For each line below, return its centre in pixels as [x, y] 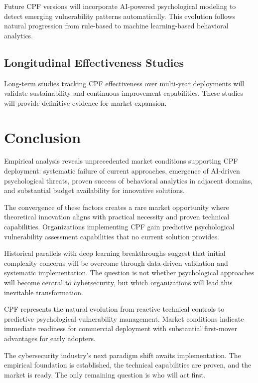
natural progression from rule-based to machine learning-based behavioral [116, 26]
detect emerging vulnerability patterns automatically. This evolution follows [120, 16]
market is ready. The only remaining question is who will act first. [105, 374]
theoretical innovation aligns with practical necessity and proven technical [117, 217]
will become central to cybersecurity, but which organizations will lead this [118, 283]
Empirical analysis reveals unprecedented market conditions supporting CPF [121, 161]
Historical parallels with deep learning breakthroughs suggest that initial [115, 253]
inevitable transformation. [44, 292]
